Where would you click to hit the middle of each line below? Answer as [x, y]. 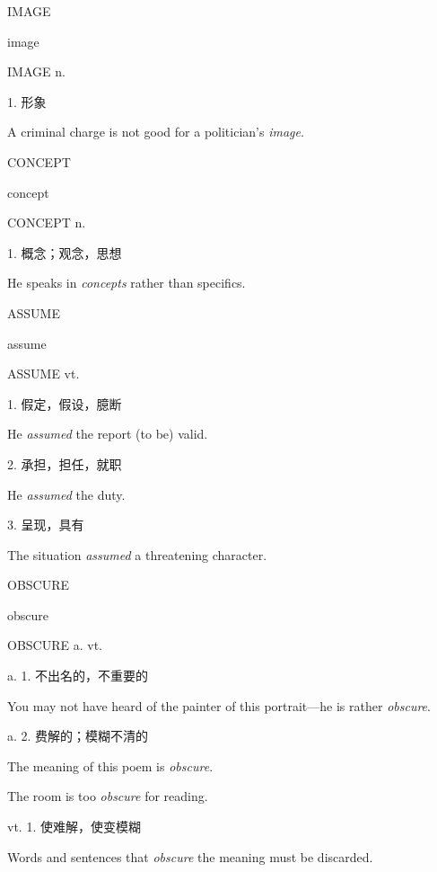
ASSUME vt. [44, 374]
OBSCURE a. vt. [55, 645]
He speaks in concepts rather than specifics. [127, 283]
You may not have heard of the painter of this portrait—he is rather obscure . [219, 705]
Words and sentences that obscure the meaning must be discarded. [190, 856]
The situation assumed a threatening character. [137, 554]
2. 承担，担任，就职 [65, 463]
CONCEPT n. [47, 222]
